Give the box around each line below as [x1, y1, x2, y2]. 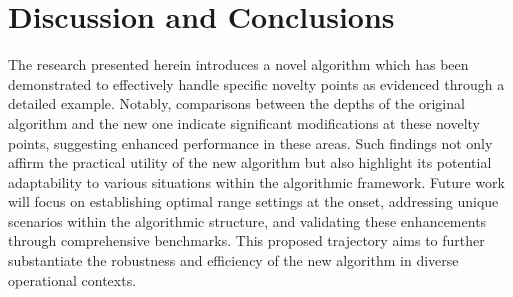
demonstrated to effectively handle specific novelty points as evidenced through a [8, 73, 505, 94]
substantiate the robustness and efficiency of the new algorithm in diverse [8, 250, 459, 271]
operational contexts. [8, 269, 137, 290]
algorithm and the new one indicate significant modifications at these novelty [8, 112, 480, 133]
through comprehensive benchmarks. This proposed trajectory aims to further [8, 230, 485, 251]
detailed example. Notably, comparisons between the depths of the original [8, 93, 465, 114]
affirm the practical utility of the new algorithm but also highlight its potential [8, 152, 492, 173]
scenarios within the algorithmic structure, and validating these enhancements [8, 210, 487, 231]
